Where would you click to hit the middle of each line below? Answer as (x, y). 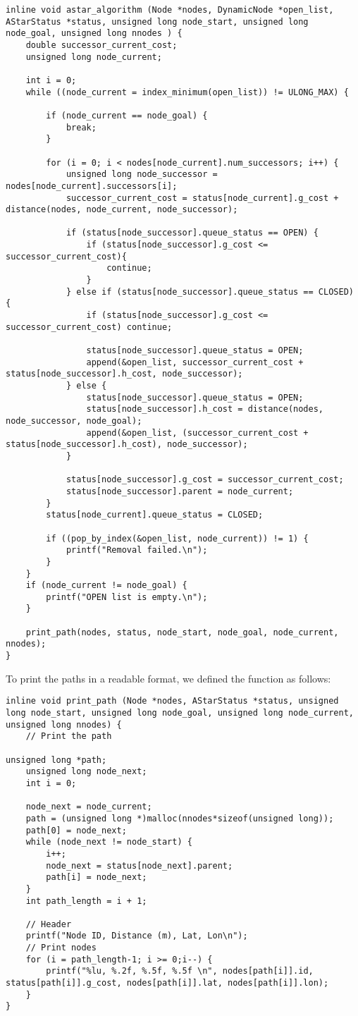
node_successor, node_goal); (74, 421)
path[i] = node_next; (97, 877)
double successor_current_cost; (101, 45)
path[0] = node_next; (76, 830)
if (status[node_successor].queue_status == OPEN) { (192, 233)
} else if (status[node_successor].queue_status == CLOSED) (210, 292)
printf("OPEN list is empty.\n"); (127, 597)
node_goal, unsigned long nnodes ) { (94, 33)
